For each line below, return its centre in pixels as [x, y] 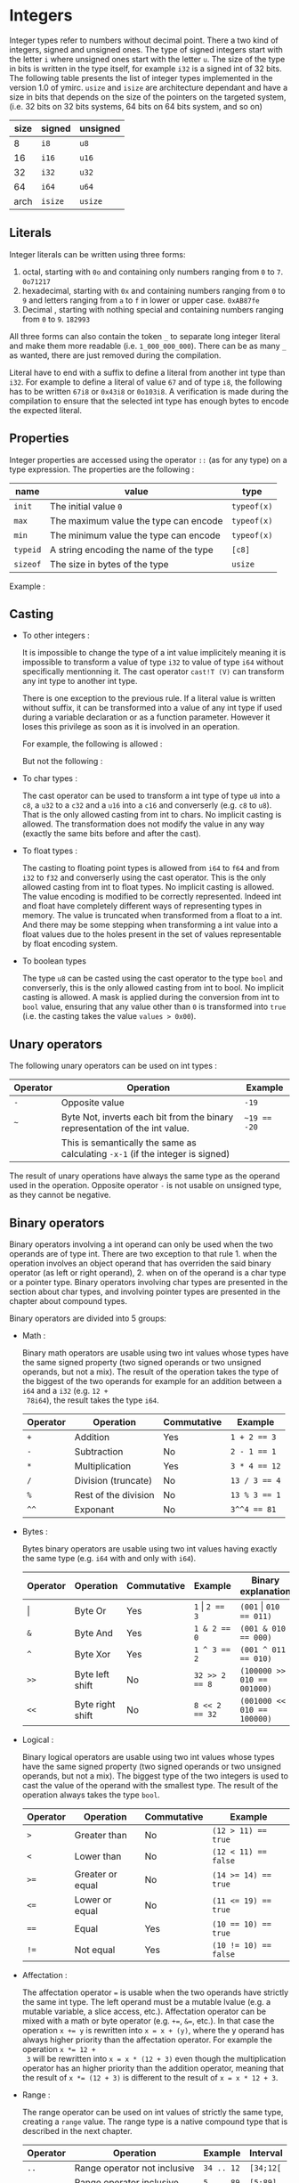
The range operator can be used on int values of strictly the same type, [153, 2112]
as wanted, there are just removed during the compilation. [115, 355]
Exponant [94, 1509]
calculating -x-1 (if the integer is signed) [145, 1154]
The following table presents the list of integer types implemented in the [141, 77]
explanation [266, 1591]
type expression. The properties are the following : [102, 469]
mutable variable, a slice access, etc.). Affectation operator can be [144, 2011]
